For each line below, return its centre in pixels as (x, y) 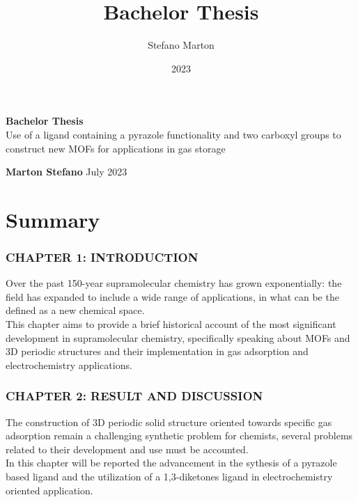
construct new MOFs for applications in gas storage (116, 148)
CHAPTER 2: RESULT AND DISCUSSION (134, 396)
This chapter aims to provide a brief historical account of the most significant (171, 324)
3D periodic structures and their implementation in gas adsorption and (157, 351)
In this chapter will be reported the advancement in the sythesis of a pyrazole (171, 463)
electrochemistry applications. (69, 364)
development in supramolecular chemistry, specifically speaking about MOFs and (178, 337)
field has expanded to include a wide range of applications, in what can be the (172, 296)
